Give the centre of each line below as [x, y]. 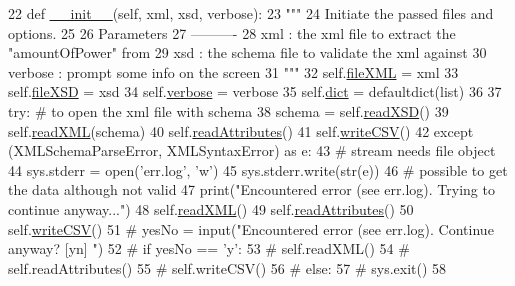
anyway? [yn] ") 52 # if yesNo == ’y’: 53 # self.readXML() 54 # [209, 248]
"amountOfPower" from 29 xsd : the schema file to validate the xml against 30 [247, 52]
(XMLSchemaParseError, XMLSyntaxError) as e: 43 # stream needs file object [252, 150]
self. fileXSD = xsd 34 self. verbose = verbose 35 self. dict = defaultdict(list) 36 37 [255, 91]
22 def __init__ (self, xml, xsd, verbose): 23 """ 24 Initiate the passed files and [251, 13]
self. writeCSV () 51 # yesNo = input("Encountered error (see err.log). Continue [251, 228]
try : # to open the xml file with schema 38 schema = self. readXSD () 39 [228, 110]
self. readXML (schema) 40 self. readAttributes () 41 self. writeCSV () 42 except [241, 130]
